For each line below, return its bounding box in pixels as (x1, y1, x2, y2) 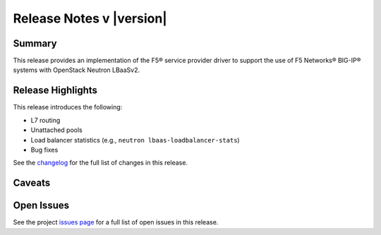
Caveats (13, 177, 51, 189)
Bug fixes (30, 145, 59, 154)
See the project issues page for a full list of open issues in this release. (13, 218, 219, 227)
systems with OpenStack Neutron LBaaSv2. (13, 66, 140, 74)
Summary (13, 37, 57, 49)
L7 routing (30, 116, 61, 124)
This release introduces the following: (13, 103, 123, 112)
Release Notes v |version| (13, 11, 167, 26)
